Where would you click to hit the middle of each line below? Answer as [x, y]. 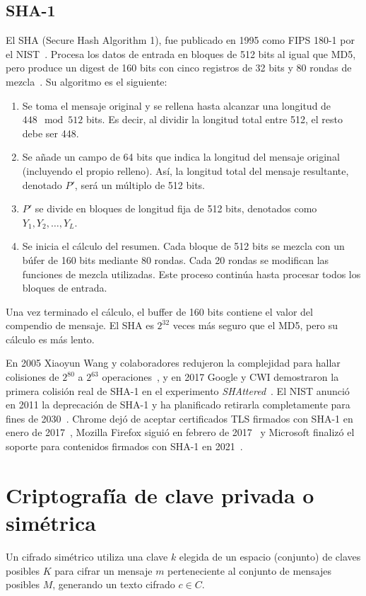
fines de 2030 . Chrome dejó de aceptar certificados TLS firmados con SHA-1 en [179, 418]
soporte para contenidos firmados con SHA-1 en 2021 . [124, 446]
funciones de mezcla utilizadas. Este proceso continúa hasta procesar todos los [191, 274]
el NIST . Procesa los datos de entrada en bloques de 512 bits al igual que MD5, [181, 53]
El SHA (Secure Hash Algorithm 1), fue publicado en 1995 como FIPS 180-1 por [180, 40]
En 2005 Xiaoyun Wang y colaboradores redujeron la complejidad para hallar [173, 363]
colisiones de [33, 377]
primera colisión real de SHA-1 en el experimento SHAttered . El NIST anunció [178, 390]
